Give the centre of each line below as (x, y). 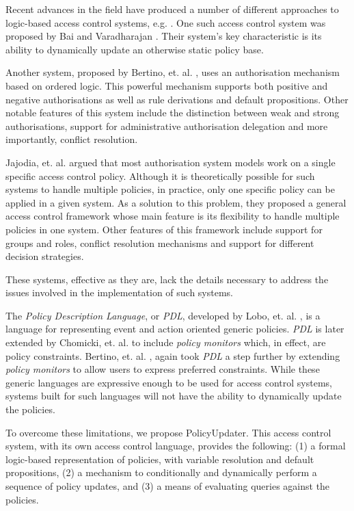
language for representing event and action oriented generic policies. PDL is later (175, 329)
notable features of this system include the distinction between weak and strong (173, 113)
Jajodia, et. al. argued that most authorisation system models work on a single (171, 162)
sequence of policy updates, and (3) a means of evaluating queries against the (168, 486)
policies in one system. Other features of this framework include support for (164, 229)
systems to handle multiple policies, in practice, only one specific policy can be (170, 189)
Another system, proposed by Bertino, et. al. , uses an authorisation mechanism (173, 72)
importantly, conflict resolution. (72, 139)
